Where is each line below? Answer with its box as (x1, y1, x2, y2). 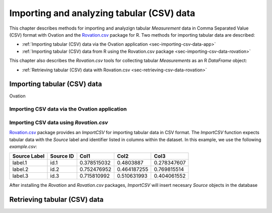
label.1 (12, 159, 27, 166)
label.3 (12, 172, 29, 179)
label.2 (12, 166, 29, 173)
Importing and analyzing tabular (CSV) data (9, 8, 195, 19)
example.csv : (9, 143, 37, 149)
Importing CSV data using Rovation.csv (9, 119, 108, 126)
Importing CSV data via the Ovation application (9, 105, 127, 113)
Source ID (50, 153, 74, 160)
